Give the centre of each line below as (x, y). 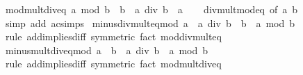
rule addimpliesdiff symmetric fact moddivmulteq (113, 36)
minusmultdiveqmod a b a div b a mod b (107, 50)
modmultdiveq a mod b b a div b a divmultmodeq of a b (151, 9)
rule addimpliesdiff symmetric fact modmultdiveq (113, 64)
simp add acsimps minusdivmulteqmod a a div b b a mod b (150, 23)
